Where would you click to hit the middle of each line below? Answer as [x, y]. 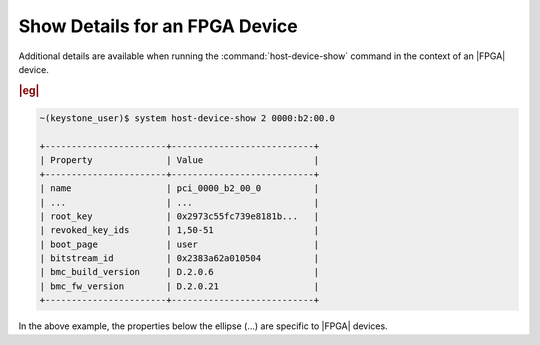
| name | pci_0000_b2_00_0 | [179, 188]
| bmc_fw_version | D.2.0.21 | [179, 286]
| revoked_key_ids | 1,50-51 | [179, 230]
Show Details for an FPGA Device [158, 26]
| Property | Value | [179, 160]
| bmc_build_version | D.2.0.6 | [179, 272]
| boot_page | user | [179, 244]
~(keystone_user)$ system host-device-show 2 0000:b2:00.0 [187, 118]
